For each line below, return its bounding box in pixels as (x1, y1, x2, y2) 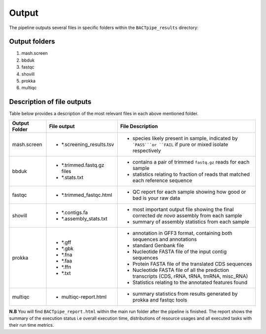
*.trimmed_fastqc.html (61, 191, 113, 198)
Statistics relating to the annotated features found (132, 279, 248, 286)
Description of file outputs (9, 98, 92, 106)
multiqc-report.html (61, 293, 107, 300)
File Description (120, 123, 158, 130)
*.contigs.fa (61, 209, 88, 216)
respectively (132, 147, 161, 154)
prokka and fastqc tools (132, 296, 187, 303)
